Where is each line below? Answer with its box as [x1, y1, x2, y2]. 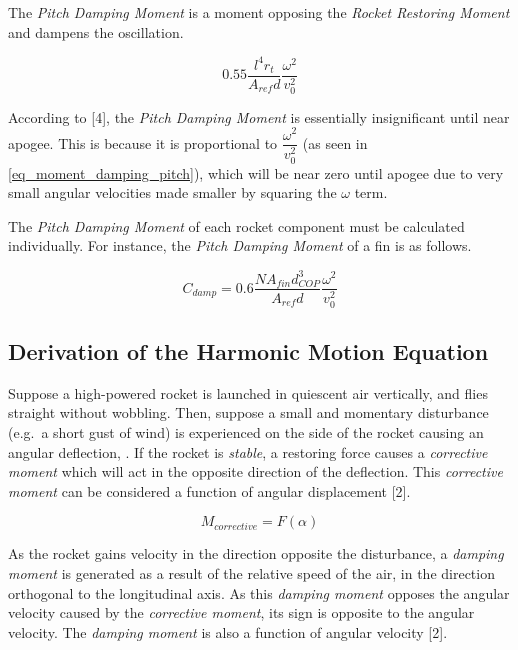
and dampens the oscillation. [8, 21, 184, 42]
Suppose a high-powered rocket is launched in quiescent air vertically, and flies [8, 382, 488, 403]
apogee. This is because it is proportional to [8, 132, 278, 153]
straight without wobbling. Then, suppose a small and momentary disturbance [8, 402, 489, 423]
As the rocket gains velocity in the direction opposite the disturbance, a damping [8, 543, 504, 564]
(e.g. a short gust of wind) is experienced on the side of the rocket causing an [8, 422, 484, 443]
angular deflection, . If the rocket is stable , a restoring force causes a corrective [8, 441, 488, 462]
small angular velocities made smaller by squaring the [8, 182, 337, 203]
